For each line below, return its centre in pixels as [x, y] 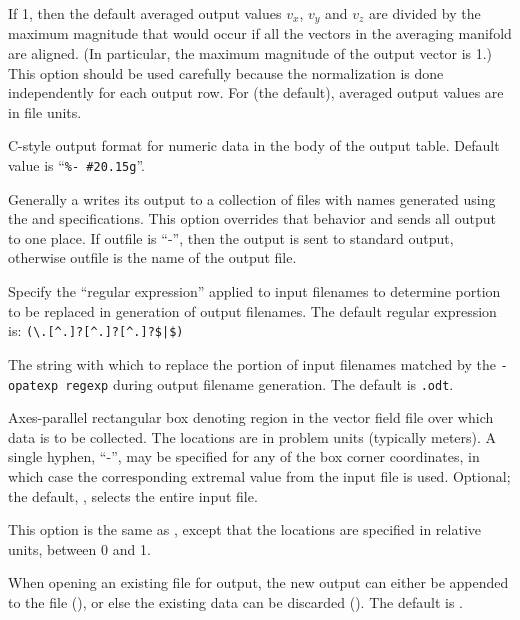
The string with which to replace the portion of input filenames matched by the [252, 363]
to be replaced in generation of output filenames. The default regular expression [252, 310]
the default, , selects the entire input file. [133, 495]
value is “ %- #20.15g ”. [76, 165]
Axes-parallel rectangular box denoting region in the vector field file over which [251, 417]
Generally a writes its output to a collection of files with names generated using [252, 198]
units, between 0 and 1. [79, 548]
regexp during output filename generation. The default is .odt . [259, 383]
